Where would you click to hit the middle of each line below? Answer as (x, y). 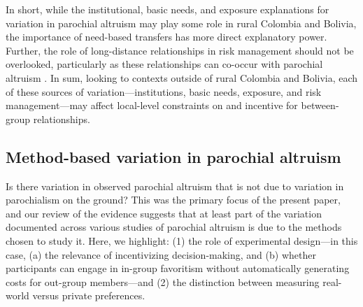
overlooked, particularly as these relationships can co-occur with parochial (164, 64)
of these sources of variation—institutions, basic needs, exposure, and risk (164, 91)
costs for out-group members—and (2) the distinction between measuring (163, 281)
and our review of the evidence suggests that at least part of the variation (164, 213)
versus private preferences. (89, 295)
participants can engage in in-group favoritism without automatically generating (178, 268)
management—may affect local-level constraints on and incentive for (152, 105)
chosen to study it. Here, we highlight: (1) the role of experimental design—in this (182, 240)
